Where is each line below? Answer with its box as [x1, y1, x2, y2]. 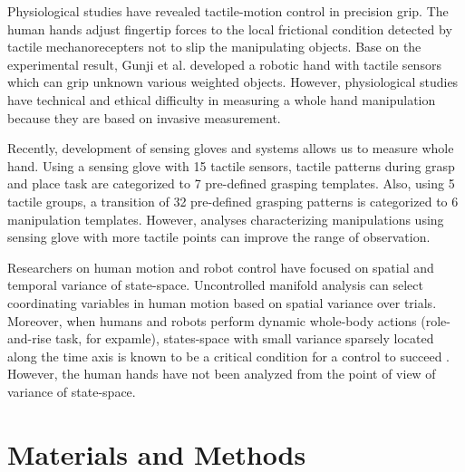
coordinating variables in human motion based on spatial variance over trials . [7, 293, 437, 312]
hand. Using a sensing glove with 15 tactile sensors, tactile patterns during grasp [7, 156, 455, 175]
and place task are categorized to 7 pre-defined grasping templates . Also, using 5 [7, 174, 455, 193]
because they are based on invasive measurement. [7, 108, 281, 127]
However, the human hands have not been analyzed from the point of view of [7, 364, 436, 383]
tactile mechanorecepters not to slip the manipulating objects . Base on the [7, 37, 421, 56]
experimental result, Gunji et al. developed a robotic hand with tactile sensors [7, 54, 441, 73]
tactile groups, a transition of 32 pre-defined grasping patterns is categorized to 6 [7, 191, 459, 210]
